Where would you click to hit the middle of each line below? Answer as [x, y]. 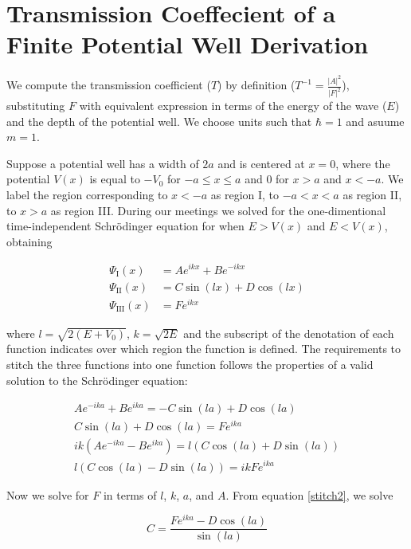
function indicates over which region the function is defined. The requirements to [204, 349]
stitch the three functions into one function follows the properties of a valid [190, 365]
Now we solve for [48, 494]
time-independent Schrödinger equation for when [125, 226]
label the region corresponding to [87, 195]
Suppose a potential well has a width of [103, 163]
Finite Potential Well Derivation [188, 44]
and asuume [375, 121]
